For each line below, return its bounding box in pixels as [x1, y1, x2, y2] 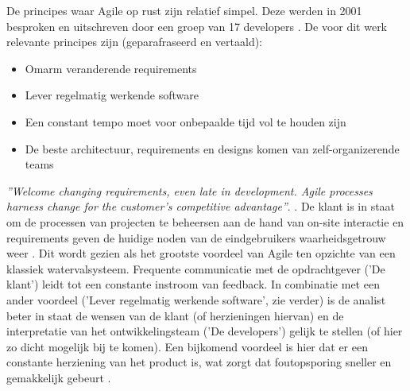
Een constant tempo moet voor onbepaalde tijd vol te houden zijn [25, 113, 346, 130]
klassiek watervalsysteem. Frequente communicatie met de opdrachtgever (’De [6, 260, 385, 277]
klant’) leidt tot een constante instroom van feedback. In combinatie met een [6, 276, 380, 292]
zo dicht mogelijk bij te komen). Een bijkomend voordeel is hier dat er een [6, 338, 368, 354]
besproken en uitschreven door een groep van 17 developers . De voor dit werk [6, 17, 388, 34]
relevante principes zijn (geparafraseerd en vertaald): [6, 33, 263, 50]
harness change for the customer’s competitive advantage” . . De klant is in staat [6, 198, 396, 215]
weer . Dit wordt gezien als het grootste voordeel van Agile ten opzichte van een [6, 245, 396, 261]
